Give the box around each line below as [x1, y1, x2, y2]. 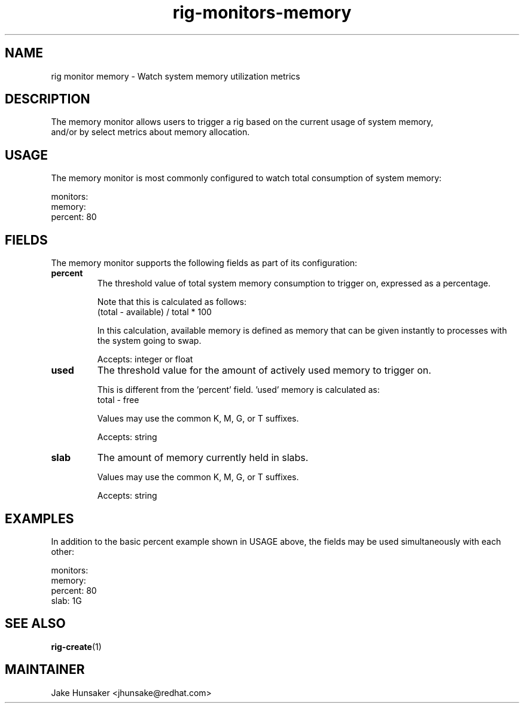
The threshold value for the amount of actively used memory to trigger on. [97, 364, 431, 377]
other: [51, 546, 75, 557]
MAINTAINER [5, 662, 85, 678]
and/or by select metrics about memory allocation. [51, 127, 250, 138]
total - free [97, 395, 139, 405]
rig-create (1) [51, 641, 102, 652]
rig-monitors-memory [172, 2, 352, 23]
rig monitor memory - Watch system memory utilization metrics [51, 71, 300, 81]
